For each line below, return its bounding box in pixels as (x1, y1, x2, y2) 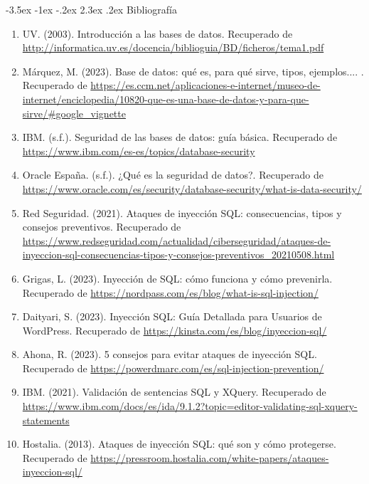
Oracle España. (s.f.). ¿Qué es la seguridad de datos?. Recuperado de (22, 167, 324, 182)
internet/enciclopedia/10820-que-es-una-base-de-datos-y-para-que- (22, 91, 309, 106)
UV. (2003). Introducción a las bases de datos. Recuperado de (22, 26, 293, 41)
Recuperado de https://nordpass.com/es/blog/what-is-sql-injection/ (22, 285, 319, 300)
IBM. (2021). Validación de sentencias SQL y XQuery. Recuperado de (22, 384, 326, 399)
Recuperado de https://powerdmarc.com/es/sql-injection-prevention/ (22, 360, 324, 375)
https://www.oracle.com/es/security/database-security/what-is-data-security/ (22, 181, 362, 196)
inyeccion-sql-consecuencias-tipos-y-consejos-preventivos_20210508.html (22, 247, 335, 262)
